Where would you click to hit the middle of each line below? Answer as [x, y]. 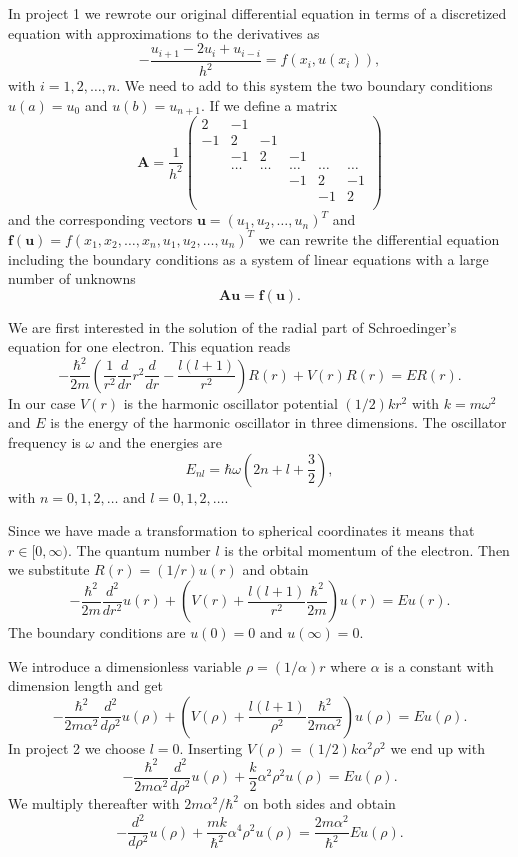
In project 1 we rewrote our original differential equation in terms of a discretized [257, 13]
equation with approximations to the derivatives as [164, 32]
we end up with [437, 747]
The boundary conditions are [97, 632]
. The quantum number [139, 549]
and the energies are [160, 442]
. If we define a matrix [269, 104]
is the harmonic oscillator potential [230, 402]
